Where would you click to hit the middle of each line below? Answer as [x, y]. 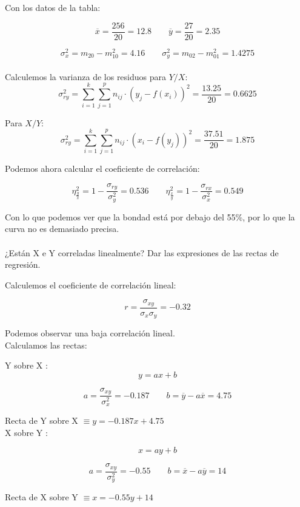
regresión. [23, 264]
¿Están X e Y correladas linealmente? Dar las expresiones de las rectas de [142, 252]
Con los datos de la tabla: [53, 7]
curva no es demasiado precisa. [62, 229]
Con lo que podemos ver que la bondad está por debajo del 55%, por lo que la [150, 216]
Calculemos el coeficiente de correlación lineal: [91, 284]
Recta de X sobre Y [42, 497]
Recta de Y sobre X [42, 420]
